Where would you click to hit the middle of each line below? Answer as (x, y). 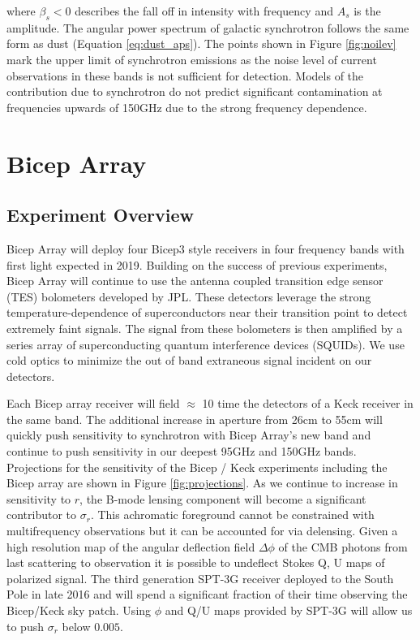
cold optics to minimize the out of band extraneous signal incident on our (189, 360)
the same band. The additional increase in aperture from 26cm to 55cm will (195, 419)
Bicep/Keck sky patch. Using (79, 610)
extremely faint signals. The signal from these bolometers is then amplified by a (205, 328)
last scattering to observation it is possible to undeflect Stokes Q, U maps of (196, 562)
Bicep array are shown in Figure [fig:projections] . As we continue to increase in (202, 483)
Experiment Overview (100, 215)
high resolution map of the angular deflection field (131, 546)
